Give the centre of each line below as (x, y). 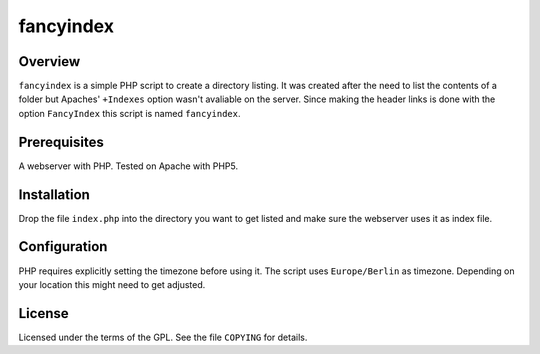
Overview (49, 61)
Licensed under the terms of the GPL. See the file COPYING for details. (163, 337)
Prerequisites (61, 141)
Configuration (63, 246)
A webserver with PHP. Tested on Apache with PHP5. (128, 166)
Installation (54, 194)
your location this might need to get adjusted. (112, 284)
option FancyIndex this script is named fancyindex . (129, 113)
